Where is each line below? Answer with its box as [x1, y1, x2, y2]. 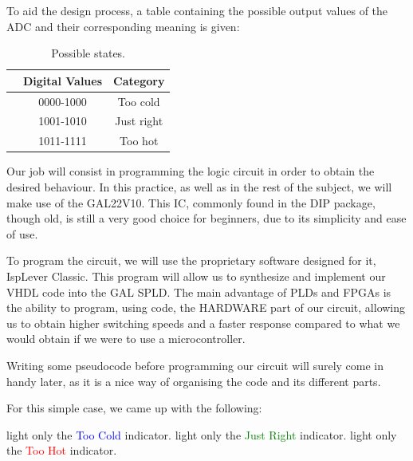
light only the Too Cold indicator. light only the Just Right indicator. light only [6, 426, 397, 443]
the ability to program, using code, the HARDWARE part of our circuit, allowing [6, 299, 406, 316]
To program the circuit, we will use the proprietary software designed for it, [6, 252, 376, 269]
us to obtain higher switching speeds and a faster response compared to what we [6, 314, 400, 331]
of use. [6, 225, 38, 242]
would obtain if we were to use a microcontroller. [6, 330, 246, 347]
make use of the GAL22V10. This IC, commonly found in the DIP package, [6, 194, 376, 211]
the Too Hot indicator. [6, 442, 117, 459]
